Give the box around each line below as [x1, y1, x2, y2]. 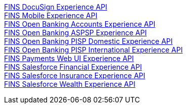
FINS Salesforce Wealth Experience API [4, 80, 135, 88]
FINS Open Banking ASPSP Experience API [4, 28, 147, 37]
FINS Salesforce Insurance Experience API [4, 71, 146, 80]
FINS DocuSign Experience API [4, 3, 107, 11]
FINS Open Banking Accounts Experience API [4, 20, 156, 28]
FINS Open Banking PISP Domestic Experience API [4, 37, 173, 45]
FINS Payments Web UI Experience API [4, 54, 134, 63]
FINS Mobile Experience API [4, 11, 98, 20]
